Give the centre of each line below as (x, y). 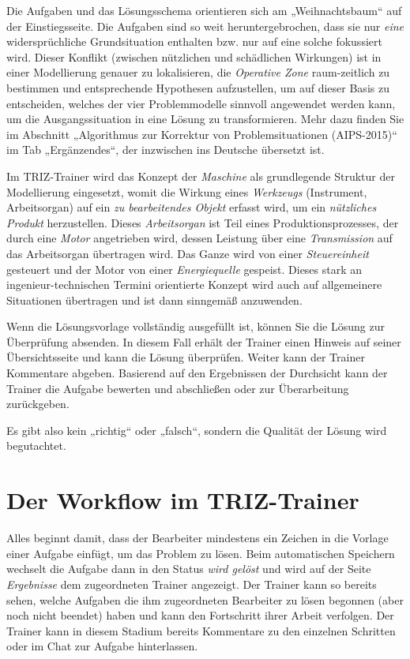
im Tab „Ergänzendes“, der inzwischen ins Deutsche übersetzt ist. (166, 150)
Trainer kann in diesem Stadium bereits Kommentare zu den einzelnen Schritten (201, 630)
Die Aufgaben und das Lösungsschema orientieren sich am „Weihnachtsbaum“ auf (204, 10)
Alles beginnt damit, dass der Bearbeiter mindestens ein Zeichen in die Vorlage (197, 538)
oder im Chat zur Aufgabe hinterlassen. (102, 646)
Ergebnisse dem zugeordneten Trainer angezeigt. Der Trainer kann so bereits (192, 584)
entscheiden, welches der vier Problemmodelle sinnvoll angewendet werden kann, (201, 103)
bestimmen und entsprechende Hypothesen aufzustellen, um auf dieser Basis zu (198, 87)
